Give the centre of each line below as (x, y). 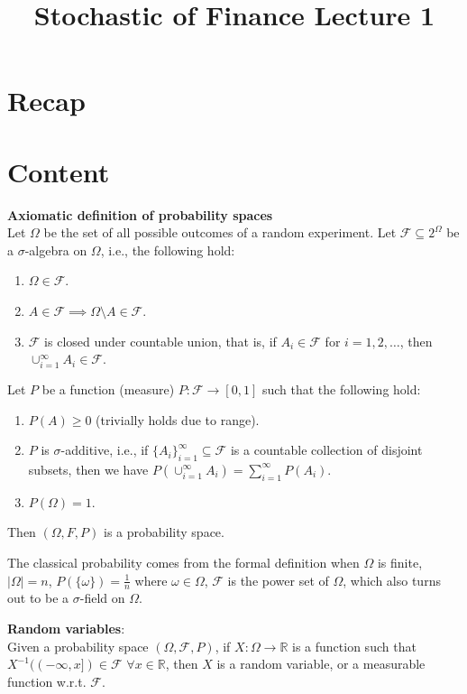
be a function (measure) (108, 389)
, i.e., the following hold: (168, 250)
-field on (102, 598)
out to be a (38, 598)
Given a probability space (78, 646)
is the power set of (278, 580)
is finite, (400, 562)
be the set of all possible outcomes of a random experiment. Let (220, 232)
